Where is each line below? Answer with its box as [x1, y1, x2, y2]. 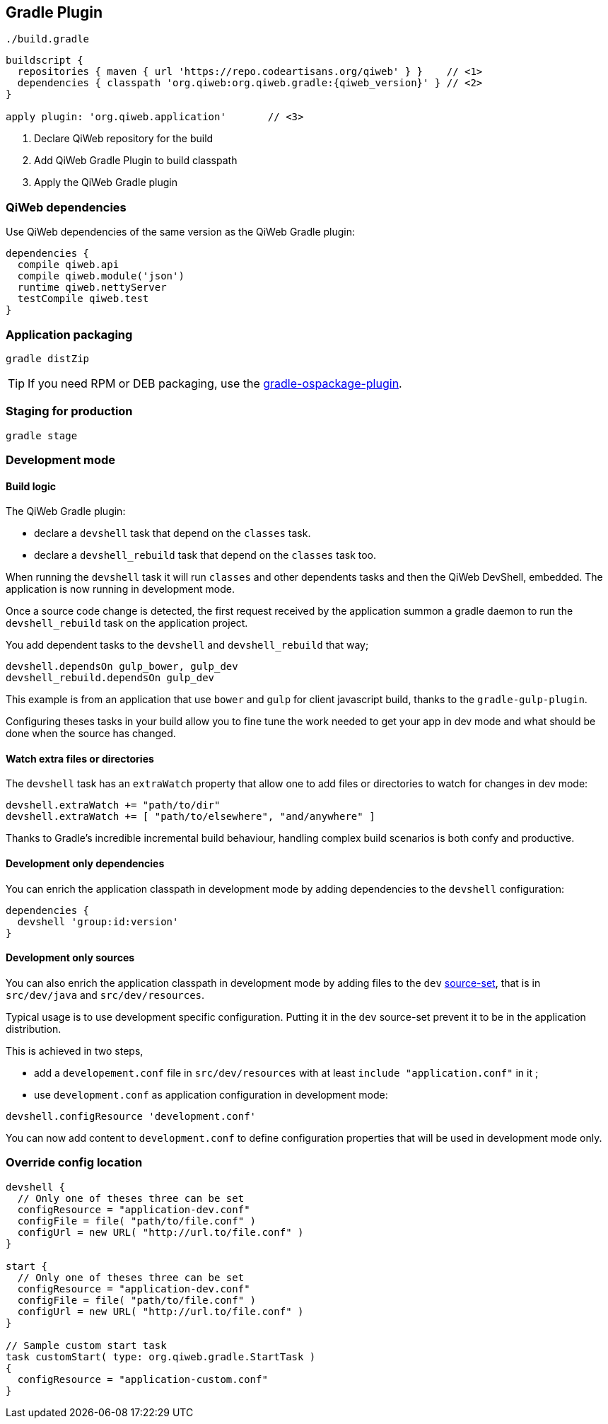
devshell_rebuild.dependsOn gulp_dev [6, 672, 215, 684]
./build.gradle [6, 33, 90, 45]
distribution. [6, 1022, 62, 1035]
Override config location [6, 1155, 143, 1170]
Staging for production [6, 404, 133, 419]
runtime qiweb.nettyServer [17, 282, 167, 294]
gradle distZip [6, 352, 90, 364]
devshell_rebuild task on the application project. [6, 617, 248, 630]
